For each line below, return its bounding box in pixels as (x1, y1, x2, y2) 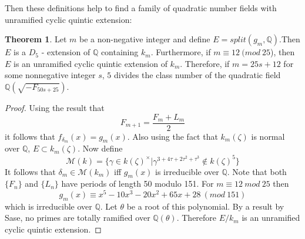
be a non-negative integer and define (79, 33, 210, 45)
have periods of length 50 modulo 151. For (61, 177, 214, 190)
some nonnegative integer (5, 69, 96, 81)
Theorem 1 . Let (5, 33, 67, 45)
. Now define (78, 142, 123, 154)
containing (100, 46, 139, 58)
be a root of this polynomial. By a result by (126, 200, 284, 212)
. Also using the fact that (127, 130, 218, 142)
